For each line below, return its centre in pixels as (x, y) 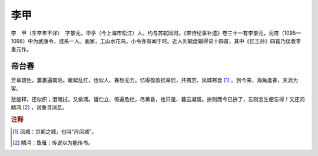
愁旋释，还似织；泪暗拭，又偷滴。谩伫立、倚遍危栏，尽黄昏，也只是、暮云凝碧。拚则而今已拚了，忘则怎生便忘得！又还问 (158, 99)
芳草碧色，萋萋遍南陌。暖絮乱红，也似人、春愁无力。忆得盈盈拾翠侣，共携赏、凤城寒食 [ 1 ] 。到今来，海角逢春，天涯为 (155, 80)
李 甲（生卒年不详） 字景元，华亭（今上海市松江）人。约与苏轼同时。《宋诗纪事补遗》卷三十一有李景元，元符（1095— (156, 33)
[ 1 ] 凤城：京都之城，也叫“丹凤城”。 (55, 132)
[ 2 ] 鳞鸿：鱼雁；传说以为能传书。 (53, 142)
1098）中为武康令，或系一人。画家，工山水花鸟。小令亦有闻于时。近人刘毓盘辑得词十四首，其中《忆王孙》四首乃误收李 (156, 41)
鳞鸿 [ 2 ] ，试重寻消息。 (39, 107)
